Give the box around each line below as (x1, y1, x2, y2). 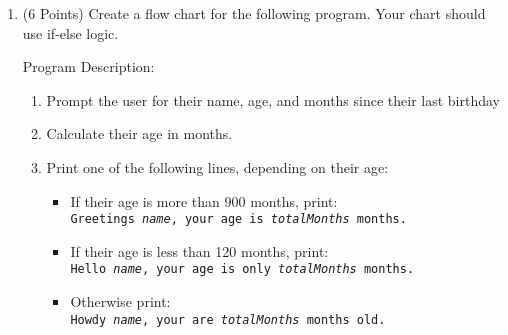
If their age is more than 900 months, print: (70, 190, 338, 211)
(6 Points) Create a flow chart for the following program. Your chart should (22, 3, 486, 23)
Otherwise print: (70, 291, 171, 312)
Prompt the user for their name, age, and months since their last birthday (46, 89, 501, 110)
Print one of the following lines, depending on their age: (46, 156, 389, 177)
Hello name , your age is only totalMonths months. (70, 262, 415, 277)
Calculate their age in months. (46, 123, 233, 144)
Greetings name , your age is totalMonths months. (70, 212, 407, 227)
